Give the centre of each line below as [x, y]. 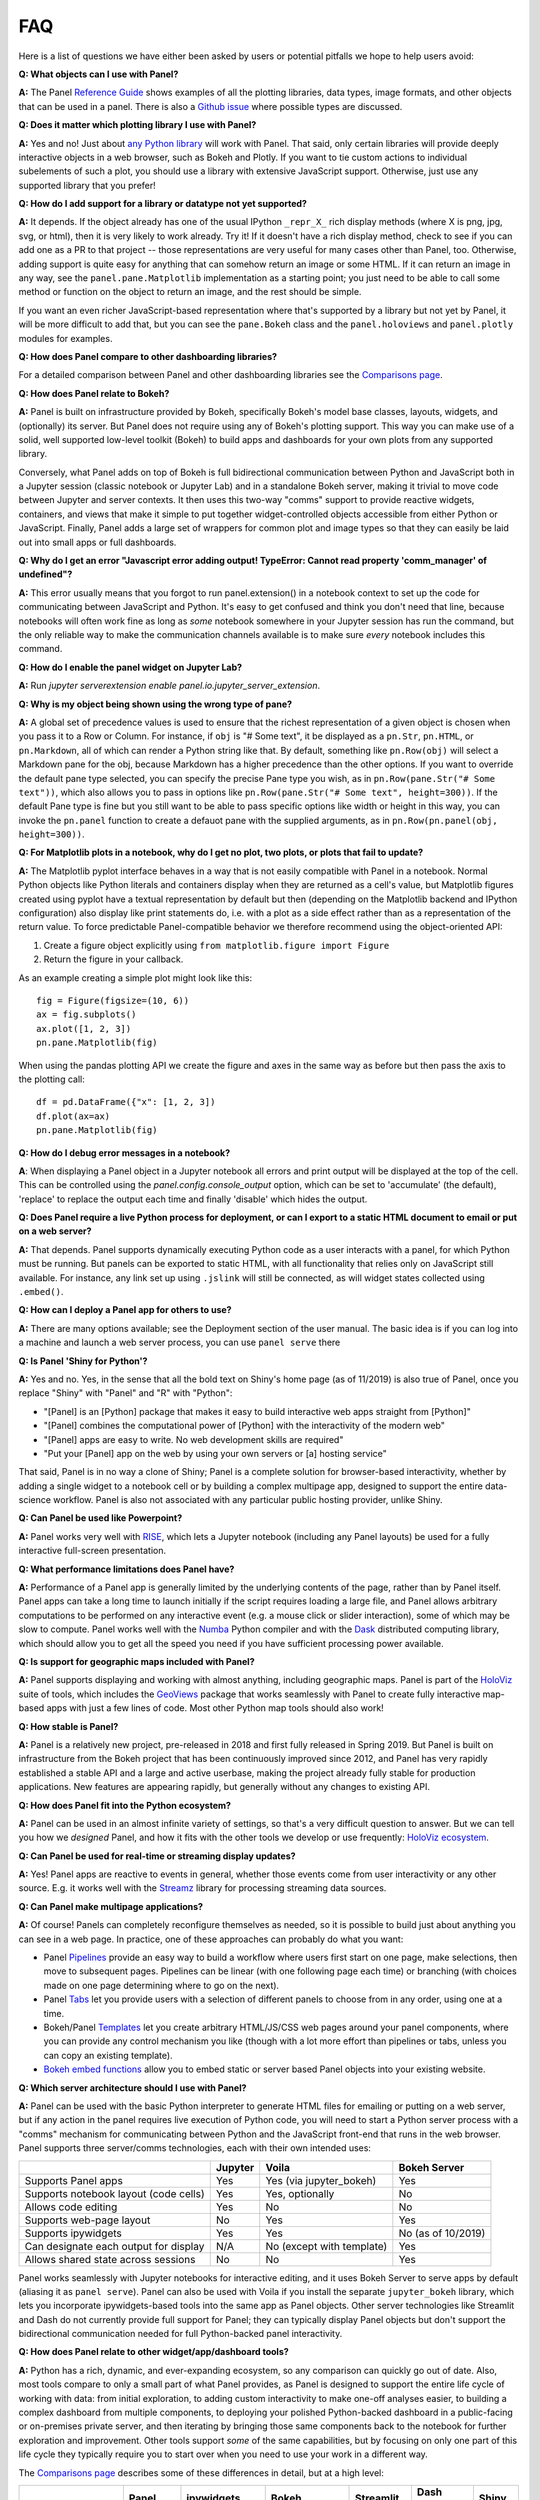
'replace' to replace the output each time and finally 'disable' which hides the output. [193, 1199]
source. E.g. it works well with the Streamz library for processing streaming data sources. [202, 1888]
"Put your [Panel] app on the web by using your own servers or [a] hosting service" [215, 1453]
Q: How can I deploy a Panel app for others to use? [125, 1310]
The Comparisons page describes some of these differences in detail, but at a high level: [201, 2472]
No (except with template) [326, 2246]
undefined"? [45, 574]
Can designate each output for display [114, 2246]
